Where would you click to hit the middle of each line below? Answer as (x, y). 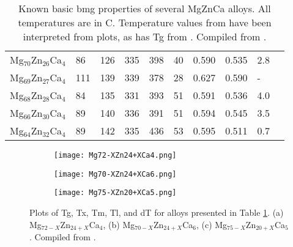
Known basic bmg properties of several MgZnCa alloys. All (145, 8)
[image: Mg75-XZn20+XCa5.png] (115, 193)
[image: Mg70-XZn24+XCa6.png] (115, 174)
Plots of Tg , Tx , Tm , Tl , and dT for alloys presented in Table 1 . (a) (157, 212)
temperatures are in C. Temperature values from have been (145, 22)
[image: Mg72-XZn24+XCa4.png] (115, 155)
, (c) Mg (212, 224)
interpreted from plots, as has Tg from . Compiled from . (145, 36)
